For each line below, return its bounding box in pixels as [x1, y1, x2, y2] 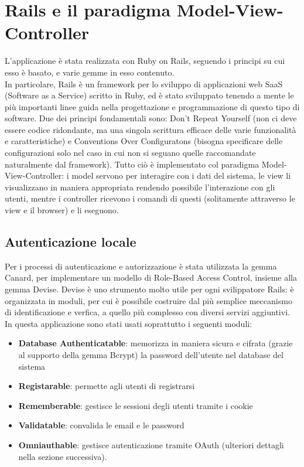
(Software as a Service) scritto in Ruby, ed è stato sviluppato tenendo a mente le [5, 89, 294, 101]
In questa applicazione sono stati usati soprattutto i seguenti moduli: [5, 317, 252, 329]
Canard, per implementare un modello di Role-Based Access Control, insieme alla [5, 271, 297, 284]
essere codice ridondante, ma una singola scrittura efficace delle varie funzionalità [5, 123, 296, 135]
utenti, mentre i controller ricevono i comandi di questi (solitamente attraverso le [5, 192, 295, 204]
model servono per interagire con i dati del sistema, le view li [71, 169, 291, 182]
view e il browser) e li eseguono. [5, 204, 119, 216]
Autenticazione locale [5, 233, 136, 251]
